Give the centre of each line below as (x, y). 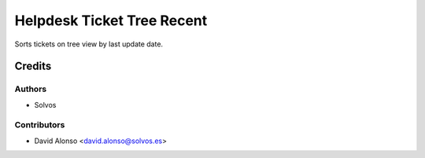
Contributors (40, 125)
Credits (33, 66)
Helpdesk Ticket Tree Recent (111, 20)
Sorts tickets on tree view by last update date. (89, 44)
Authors (31, 89)
